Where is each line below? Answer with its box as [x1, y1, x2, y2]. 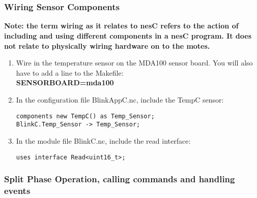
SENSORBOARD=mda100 [16, 77, 114, 88]
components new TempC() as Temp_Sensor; [16, 112, 155, 120]
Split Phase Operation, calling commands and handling [4, 173, 235, 185]
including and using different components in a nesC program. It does [4, 30, 252, 41]
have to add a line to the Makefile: [16, 67, 124, 78]
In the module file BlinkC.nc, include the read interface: [16, 135, 191, 146]
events [4, 184, 31, 197]
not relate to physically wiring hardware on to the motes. [4, 40, 210, 51]
